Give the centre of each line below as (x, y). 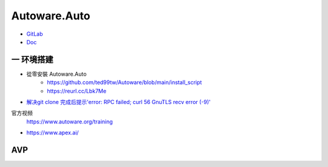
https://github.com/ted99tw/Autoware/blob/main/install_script (125, 82)
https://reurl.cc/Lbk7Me (77, 91)
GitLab (35, 34)
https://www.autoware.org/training (70, 122)
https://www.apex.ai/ (53, 133)
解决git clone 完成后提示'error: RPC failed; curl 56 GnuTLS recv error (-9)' (118, 102)
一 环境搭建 (32, 60)
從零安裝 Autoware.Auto (56, 74)
